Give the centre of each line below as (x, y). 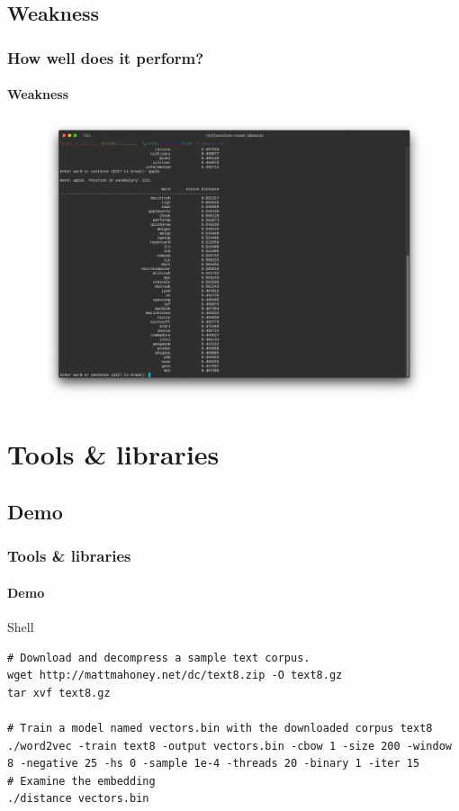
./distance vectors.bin (78, 799)
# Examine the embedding (81, 781)
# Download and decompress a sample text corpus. (159, 658)
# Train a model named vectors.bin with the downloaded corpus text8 (220, 728)
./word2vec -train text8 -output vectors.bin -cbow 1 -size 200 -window (229, 746)
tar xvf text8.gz (59, 693)
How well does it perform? (106, 57)
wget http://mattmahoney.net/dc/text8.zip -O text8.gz (175, 676)
